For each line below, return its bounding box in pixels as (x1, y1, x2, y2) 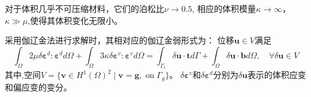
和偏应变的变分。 (5, 80, 72, 93)
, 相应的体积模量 (192, 2, 256, 14)
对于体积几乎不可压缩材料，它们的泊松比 (5, 2, 164, 14)
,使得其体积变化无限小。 (28, 14, 123, 26)
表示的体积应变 (247, 68, 306, 81)
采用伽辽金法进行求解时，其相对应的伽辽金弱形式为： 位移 (5, 34, 234, 46)
